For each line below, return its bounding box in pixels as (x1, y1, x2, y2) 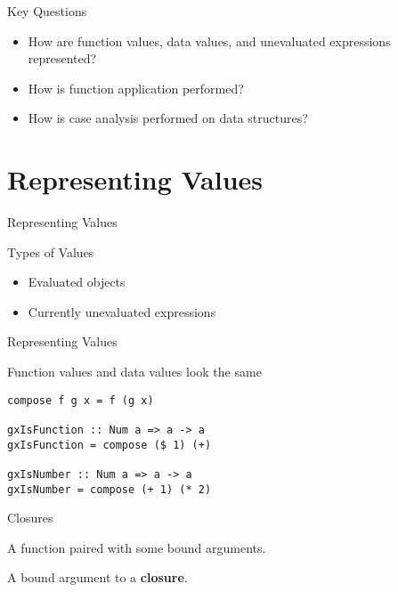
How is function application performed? (28, 78, 244, 97)
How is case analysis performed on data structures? (28, 109, 308, 127)
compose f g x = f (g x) (7, 393, 154, 407)
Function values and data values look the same (7, 362, 262, 381)
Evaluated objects (28, 272, 126, 291)
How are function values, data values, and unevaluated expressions (28, 31, 391, 50)
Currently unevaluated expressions (28, 302, 216, 320)
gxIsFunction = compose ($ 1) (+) (7, 438, 212, 451)
